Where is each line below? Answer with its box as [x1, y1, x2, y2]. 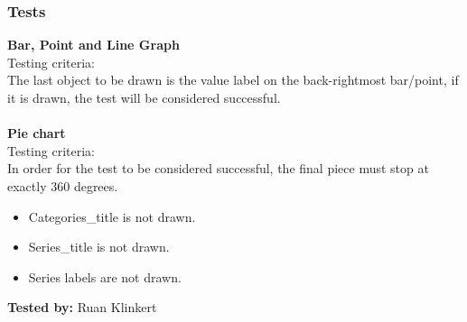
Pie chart [7, 124, 66, 143]
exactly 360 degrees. [7, 176, 118, 195]
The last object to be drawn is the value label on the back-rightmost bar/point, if [7, 70, 459, 89]
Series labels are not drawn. [28, 267, 182, 286]
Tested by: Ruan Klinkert [7, 298, 157, 317]
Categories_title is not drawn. [28, 207, 196, 225]
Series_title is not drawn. [28, 237, 170, 256]
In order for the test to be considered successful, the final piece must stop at [7, 159, 429, 178]
